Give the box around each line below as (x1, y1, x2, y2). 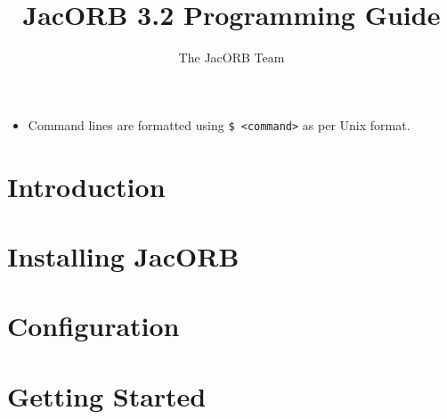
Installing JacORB (7, 237, 240, 274)
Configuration (7, 308, 180, 344)
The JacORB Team (178, 48, 285, 67)
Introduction (7, 168, 166, 204)
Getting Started (7, 377, 207, 414)
